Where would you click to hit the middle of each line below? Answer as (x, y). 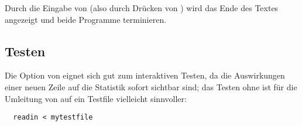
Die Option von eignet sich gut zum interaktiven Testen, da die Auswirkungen (145, 75)
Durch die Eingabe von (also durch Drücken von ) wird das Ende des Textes (142, 8)
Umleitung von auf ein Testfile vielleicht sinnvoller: (96, 98)
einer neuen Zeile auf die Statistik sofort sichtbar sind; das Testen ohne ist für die (151, 86)
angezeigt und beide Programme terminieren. (86, 19)
